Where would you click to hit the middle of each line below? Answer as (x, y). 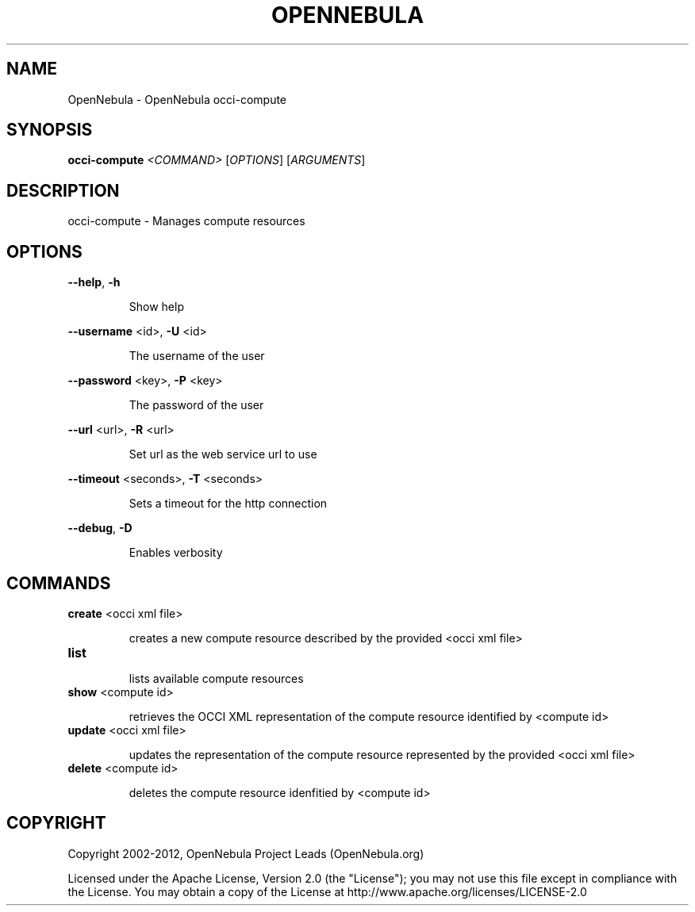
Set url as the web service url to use (223, 454)
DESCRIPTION (63, 190)
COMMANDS (59, 583)
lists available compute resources (216, 678)
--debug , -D (100, 528)
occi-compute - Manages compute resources (186, 221)
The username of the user (197, 356)
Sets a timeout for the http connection (228, 504)
